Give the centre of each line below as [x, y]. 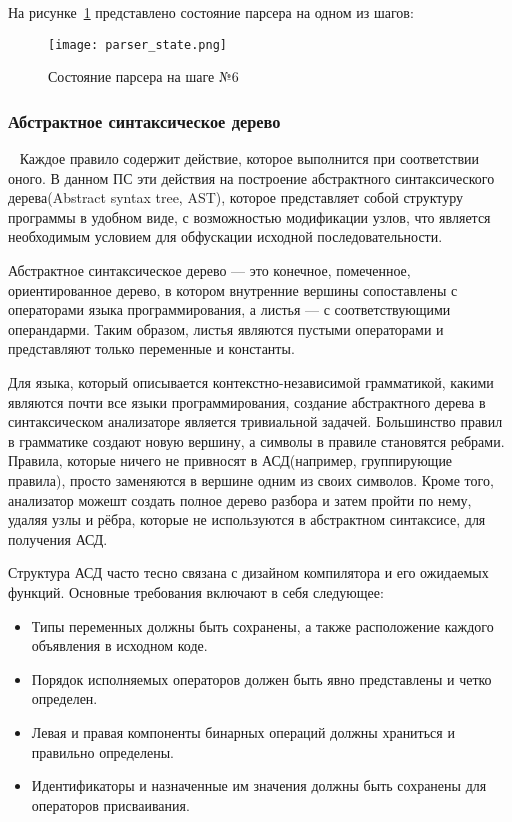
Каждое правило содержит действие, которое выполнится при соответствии [249, 158]
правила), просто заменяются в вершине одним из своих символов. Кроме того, [251, 479]
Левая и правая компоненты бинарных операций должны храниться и [243, 731]
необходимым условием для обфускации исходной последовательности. [225, 236]
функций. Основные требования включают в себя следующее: [196, 591]
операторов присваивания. [110, 804]
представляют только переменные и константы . [151, 348]
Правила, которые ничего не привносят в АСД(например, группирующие [230, 460]
